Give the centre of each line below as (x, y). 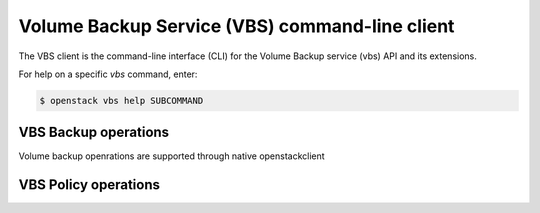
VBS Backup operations (94, 132)
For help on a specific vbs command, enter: (108, 74)
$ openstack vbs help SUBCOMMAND (121, 100)
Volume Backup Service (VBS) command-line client (236, 26)
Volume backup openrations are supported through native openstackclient (171, 156)
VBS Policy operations (89, 185)
